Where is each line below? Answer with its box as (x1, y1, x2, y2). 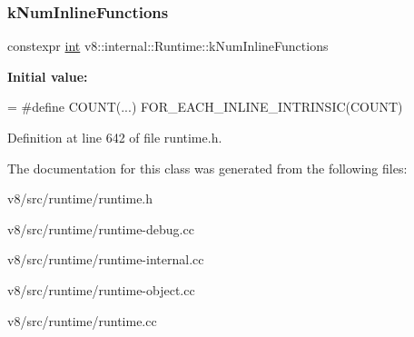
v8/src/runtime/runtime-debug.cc (7, 219, 194, 238)
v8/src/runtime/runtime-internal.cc (7, 250, 204, 269)
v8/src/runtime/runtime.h (7, 189, 153, 208)
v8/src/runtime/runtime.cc (7, 311, 157, 330)
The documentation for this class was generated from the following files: (7, 158, 408, 177)
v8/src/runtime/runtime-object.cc (7, 280, 195, 299)
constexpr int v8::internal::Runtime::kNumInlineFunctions (7, 36, 329, 55)
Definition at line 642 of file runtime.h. (7, 128, 222, 146)
